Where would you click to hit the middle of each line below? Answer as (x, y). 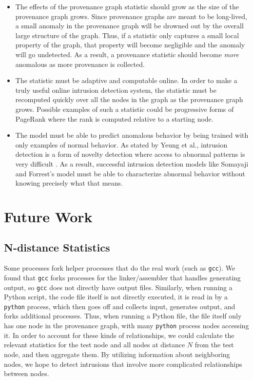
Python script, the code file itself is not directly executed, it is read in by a (116, 297)
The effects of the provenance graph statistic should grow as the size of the (127, 6)
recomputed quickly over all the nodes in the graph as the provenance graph (129, 99)
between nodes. (27, 373)
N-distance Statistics (57, 247)
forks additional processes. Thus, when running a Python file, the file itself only (123, 316)
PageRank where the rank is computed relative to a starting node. (114, 118)
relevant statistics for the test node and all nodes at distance (95, 345)
